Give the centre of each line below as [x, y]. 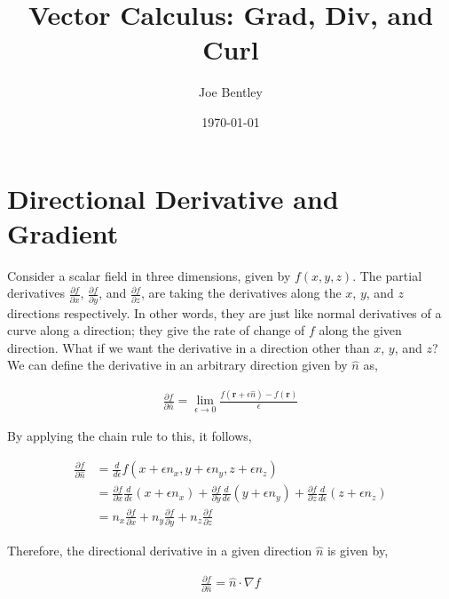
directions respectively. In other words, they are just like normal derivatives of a [224, 312]
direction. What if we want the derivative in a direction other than [189, 347]
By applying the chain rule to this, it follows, [130, 436]
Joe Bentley [231, 92]
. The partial [387, 275]
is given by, [358, 551]
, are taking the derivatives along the [241, 293]
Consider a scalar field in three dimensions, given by [149, 275]
